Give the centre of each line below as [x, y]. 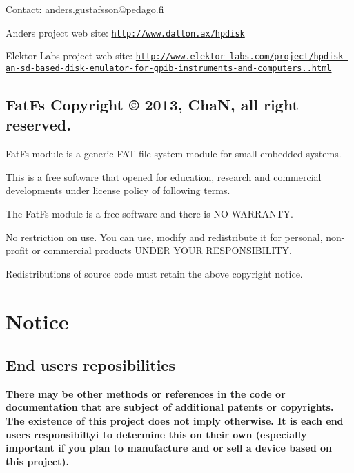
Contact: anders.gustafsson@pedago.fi [85, 9]
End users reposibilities [90, 365]
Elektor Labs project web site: [69, 56]
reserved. [38, 125]
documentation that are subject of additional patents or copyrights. [170, 407]
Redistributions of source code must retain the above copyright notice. [154, 273]
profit [17, 250]
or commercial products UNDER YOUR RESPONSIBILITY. [162, 250]
